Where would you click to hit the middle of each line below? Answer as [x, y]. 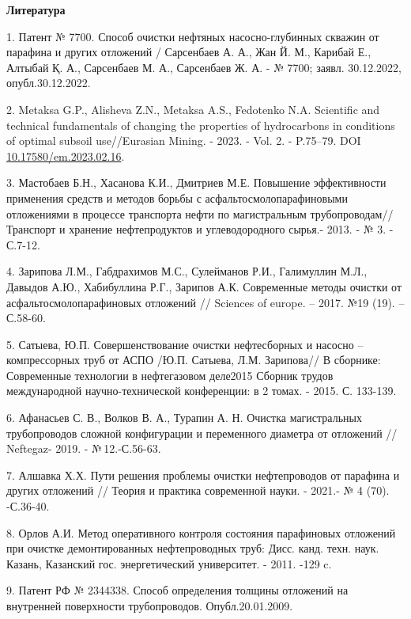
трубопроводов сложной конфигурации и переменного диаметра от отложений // [202, 433]
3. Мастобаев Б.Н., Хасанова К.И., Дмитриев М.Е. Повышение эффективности [196, 182]
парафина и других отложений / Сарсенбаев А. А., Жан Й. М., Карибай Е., [189, 52]
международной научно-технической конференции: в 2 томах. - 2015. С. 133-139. [202, 391]
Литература [36, 9]
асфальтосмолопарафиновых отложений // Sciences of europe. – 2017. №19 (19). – [205, 302]
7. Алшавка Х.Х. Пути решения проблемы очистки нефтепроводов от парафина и [203, 475]
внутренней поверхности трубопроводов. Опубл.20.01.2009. [150, 606]
